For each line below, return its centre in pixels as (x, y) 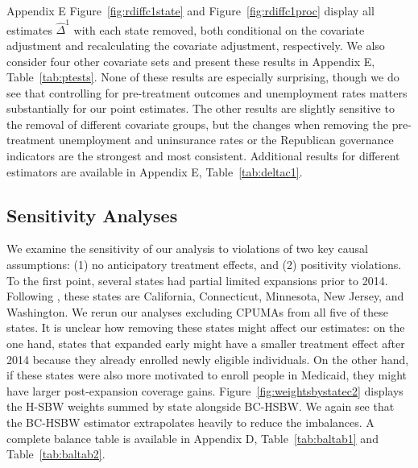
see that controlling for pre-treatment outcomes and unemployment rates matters (207, 92)
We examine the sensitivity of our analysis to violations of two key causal (187, 248)
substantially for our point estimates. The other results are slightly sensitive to (201, 108)
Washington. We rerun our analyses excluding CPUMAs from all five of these (198, 311)
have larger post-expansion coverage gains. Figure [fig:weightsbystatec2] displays (205, 390)
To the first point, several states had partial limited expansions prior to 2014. (197, 280)
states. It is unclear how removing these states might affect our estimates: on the (206, 327)
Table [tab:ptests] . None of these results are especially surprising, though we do (203, 77)
